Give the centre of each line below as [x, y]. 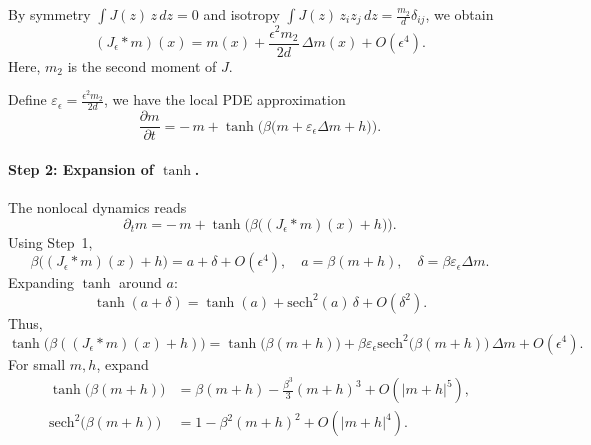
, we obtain [459, 14]
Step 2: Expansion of [81, 168]
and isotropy [241, 14]
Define [27, 99]
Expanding [41, 282]
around [140, 282]
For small [37, 363]
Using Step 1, [50, 241]
